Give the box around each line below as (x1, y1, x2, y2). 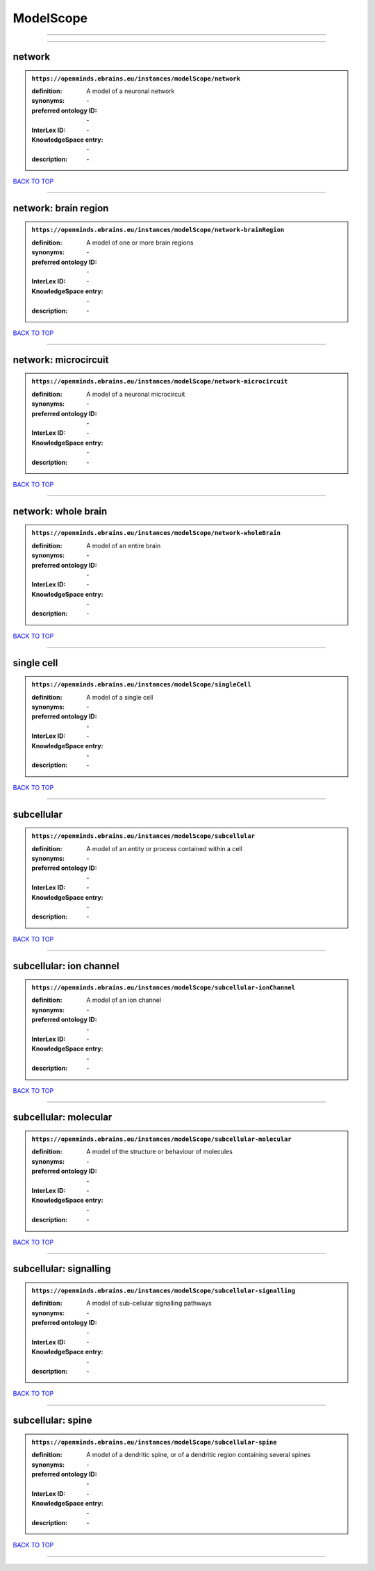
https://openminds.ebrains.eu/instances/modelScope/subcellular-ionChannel (31, 984, 295, 992)
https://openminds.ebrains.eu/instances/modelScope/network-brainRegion (31, 226, 285, 234)
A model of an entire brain (86, 541, 161, 550)
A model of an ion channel (86, 996, 162, 1004)
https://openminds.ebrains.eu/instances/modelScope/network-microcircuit (31, 377, 288, 386)
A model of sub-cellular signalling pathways (86, 1299, 212, 1308)
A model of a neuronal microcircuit (86, 390, 185, 398)
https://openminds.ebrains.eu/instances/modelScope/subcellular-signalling (31, 1286, 295, 1294)
